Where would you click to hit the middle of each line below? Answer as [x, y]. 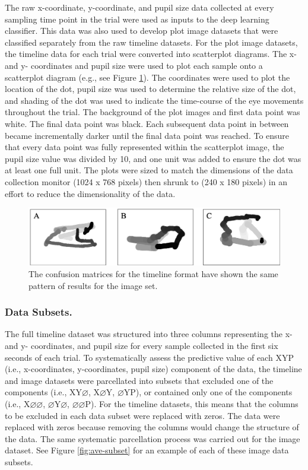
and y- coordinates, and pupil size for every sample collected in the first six [142, 345]
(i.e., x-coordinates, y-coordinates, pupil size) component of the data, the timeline [153, 369]
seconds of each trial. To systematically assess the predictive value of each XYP [149, 357]
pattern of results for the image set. [93, 285]
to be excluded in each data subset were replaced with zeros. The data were [142, 415]
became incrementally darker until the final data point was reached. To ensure [147, 135]
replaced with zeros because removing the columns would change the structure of [152, 427]
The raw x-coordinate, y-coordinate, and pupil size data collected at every [139, 7]
